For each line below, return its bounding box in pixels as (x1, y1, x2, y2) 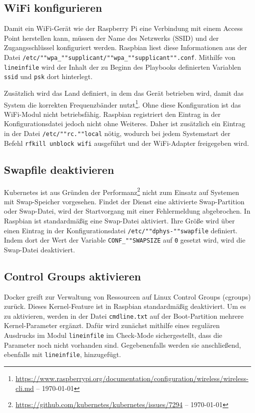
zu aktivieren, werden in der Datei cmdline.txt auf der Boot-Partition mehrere (4, 310, 244, 321)
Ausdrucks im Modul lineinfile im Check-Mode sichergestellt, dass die (4, 330, 223, 340)
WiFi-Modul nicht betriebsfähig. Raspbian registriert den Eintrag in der (4, 109, 221, 119)
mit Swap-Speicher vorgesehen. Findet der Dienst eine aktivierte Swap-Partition (4, 196, 245, 206)
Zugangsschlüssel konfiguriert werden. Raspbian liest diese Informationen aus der (4, 42, 247, 53)
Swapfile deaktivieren (4, 162, 114, 177)
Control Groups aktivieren (4, 268, 141, 283)
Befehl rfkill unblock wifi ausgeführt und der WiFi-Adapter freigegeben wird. (4, 138, 249, 148)
